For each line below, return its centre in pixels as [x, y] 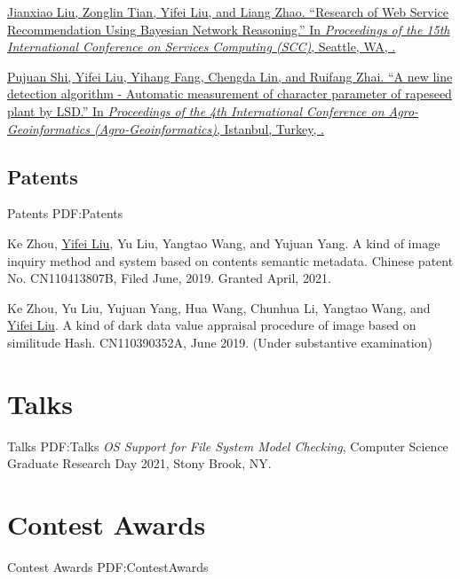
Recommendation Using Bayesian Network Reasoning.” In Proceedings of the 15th [229, 29]
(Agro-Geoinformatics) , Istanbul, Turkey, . [209, 128]
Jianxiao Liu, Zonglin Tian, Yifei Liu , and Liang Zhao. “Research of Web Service [228, 12]
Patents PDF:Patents [65, 213]
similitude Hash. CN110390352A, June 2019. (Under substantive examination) [220, 342]
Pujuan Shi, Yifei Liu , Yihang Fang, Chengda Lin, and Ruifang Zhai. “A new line [230, 76]
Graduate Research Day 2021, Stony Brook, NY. [139, 463]
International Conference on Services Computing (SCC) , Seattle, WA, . [202, 47]
